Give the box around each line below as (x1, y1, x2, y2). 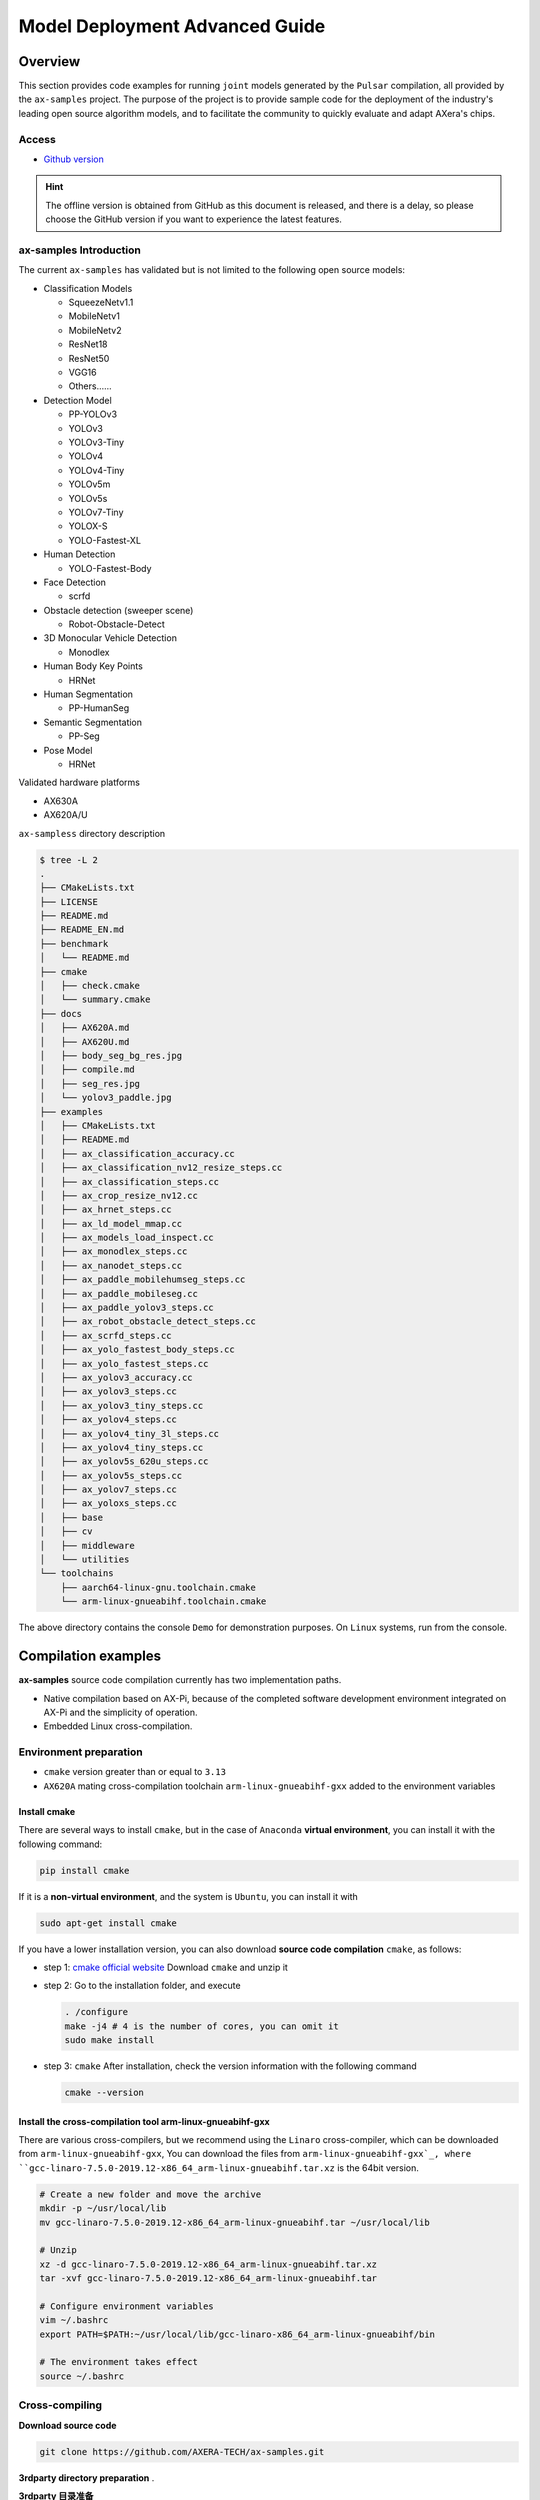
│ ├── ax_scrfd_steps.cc (39, 1330, 172, 1341)
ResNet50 (68, 352, 110, 364)
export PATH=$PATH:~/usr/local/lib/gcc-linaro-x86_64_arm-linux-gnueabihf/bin (39, 2328, 435, 2340)
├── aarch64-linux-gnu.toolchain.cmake (60, 1581, 257, 1593)
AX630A (43, 795, 79, 807)
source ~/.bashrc (39, 2370, 125, 2382)
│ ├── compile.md (39, 1064, 135, 1075)
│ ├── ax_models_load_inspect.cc (39, 1232, 214, 1244)
